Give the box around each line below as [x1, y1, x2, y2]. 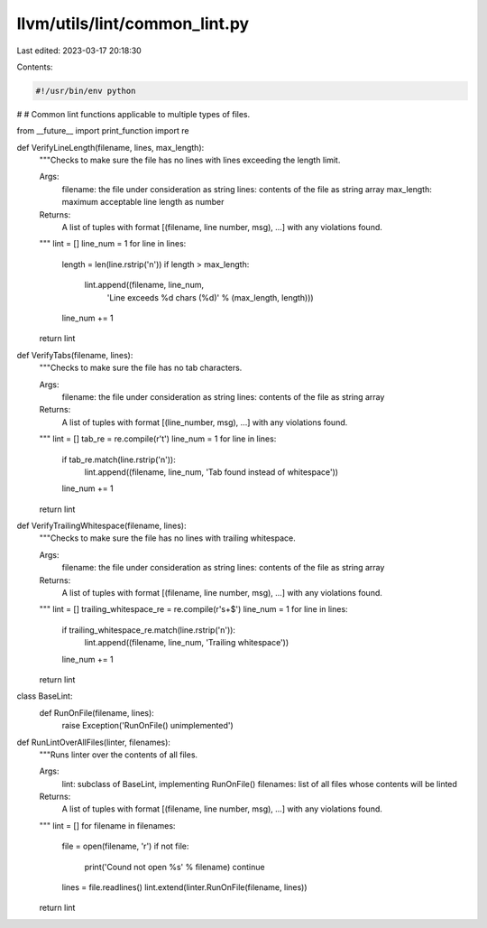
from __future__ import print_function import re [16, 125, 189, 136]
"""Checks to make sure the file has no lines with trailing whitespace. [39, 533, 297, 543]
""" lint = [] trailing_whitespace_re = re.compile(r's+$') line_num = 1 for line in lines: [39, 604, 348, 615]
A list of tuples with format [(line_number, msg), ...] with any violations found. [61, 416, 348, 428]
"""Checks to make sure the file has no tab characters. [39, 362, 243, 374]
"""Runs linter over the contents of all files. [39, 749, 198, 760]
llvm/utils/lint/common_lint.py [16, 14, 250, 33]
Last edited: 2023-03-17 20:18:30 [16, 45, 142, 56]
